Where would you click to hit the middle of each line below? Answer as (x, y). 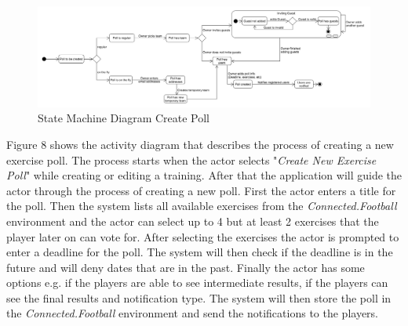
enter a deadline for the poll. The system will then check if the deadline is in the (200, 252)
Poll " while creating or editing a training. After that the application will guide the (204, 175)
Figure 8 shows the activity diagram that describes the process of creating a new (200, 144)
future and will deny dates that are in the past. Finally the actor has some (186, 267)
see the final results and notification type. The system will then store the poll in (199, 297)
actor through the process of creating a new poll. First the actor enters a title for (201, 190)
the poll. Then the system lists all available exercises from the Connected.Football (202, 206)
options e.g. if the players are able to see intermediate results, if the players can (197, 283)
